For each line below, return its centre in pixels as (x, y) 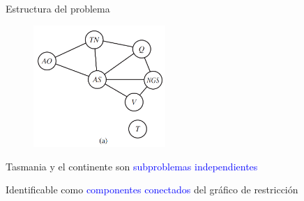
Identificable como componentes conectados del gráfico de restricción (152, 190)
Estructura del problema (58, 8)
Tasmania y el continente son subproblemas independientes (132, 166)
